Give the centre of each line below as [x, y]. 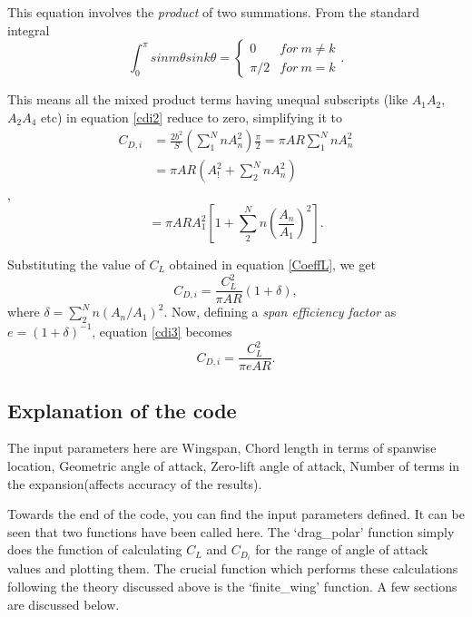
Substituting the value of [76, 264]
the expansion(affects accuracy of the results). [135, 483]
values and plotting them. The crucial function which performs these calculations [233, 568]
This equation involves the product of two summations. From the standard [213, 12]
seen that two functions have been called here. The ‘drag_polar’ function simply [231, 531]
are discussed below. [64, 604]
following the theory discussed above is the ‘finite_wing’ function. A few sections [232, 586]
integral [29, 29]
